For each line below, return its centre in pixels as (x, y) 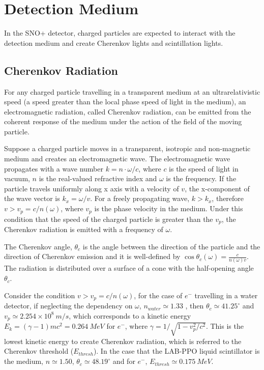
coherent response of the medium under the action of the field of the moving (123, 121)
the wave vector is (32, 198)
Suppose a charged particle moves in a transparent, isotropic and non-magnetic (127, 148)
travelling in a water (226, 295)
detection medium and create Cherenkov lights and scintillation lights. (114, 42)
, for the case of (158, 295)
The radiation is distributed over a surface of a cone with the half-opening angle (129, 268)
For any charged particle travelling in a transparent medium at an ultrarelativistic (132, 91)
